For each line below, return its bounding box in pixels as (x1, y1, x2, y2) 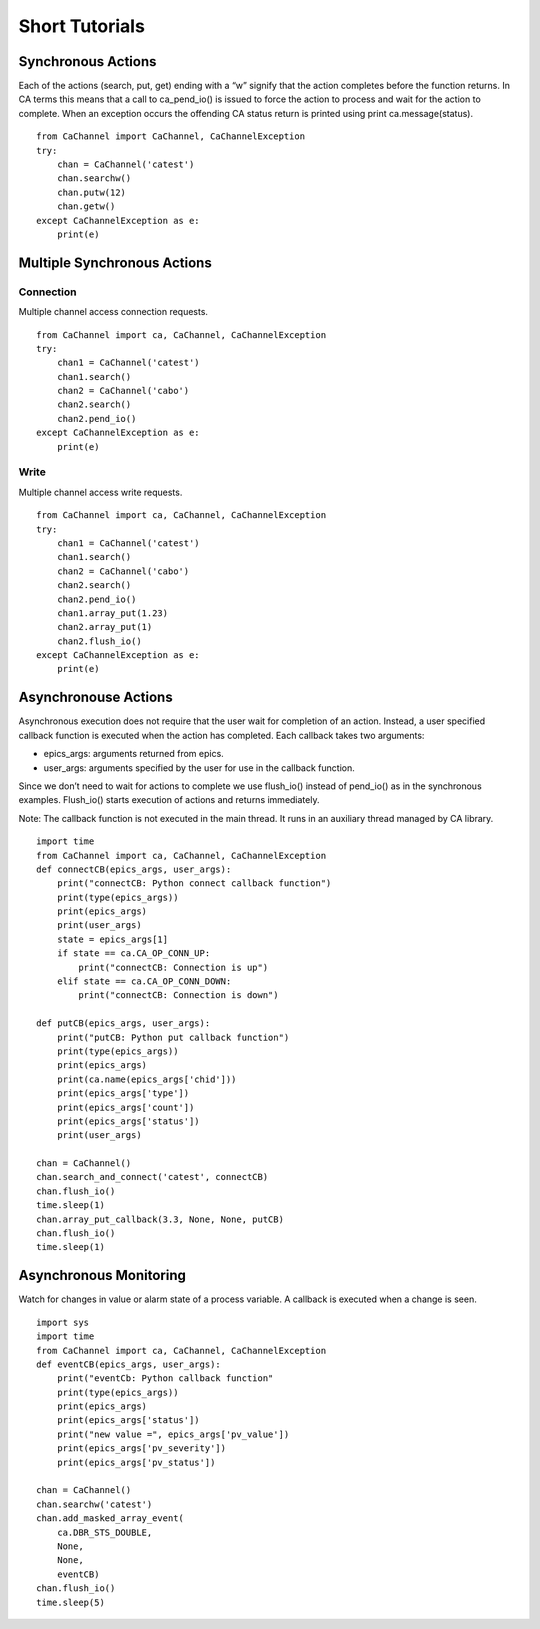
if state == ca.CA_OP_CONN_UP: (56, 948, 211, 959)
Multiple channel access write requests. (18, 486, 183, 498)
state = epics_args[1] (56, 933, 169, 945)
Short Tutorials (18, 15, 145, 37)
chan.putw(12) (56, 186, 127, 198)
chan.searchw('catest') (36, 1498, 153, 1510)
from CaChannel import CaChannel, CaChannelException (36, 131, 305, 142)
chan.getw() (56, 201, 116, 212)
